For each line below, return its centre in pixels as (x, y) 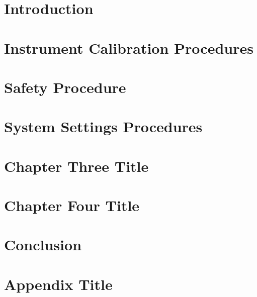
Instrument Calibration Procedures (129, 47)
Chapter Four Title (72, 205)
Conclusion (43, 244)
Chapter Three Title (76, 166)
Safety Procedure (65, 87)
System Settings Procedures (103, 126)
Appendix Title (58, 284)
